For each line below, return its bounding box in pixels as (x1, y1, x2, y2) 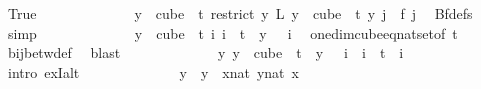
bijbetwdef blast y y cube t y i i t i (7, 42, 404, 63)
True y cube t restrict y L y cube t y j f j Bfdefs (7, 3, 473, 23)
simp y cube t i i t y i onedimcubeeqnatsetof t (7, 22, 458, 43)
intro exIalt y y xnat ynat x (7, 61, 299, 82)
